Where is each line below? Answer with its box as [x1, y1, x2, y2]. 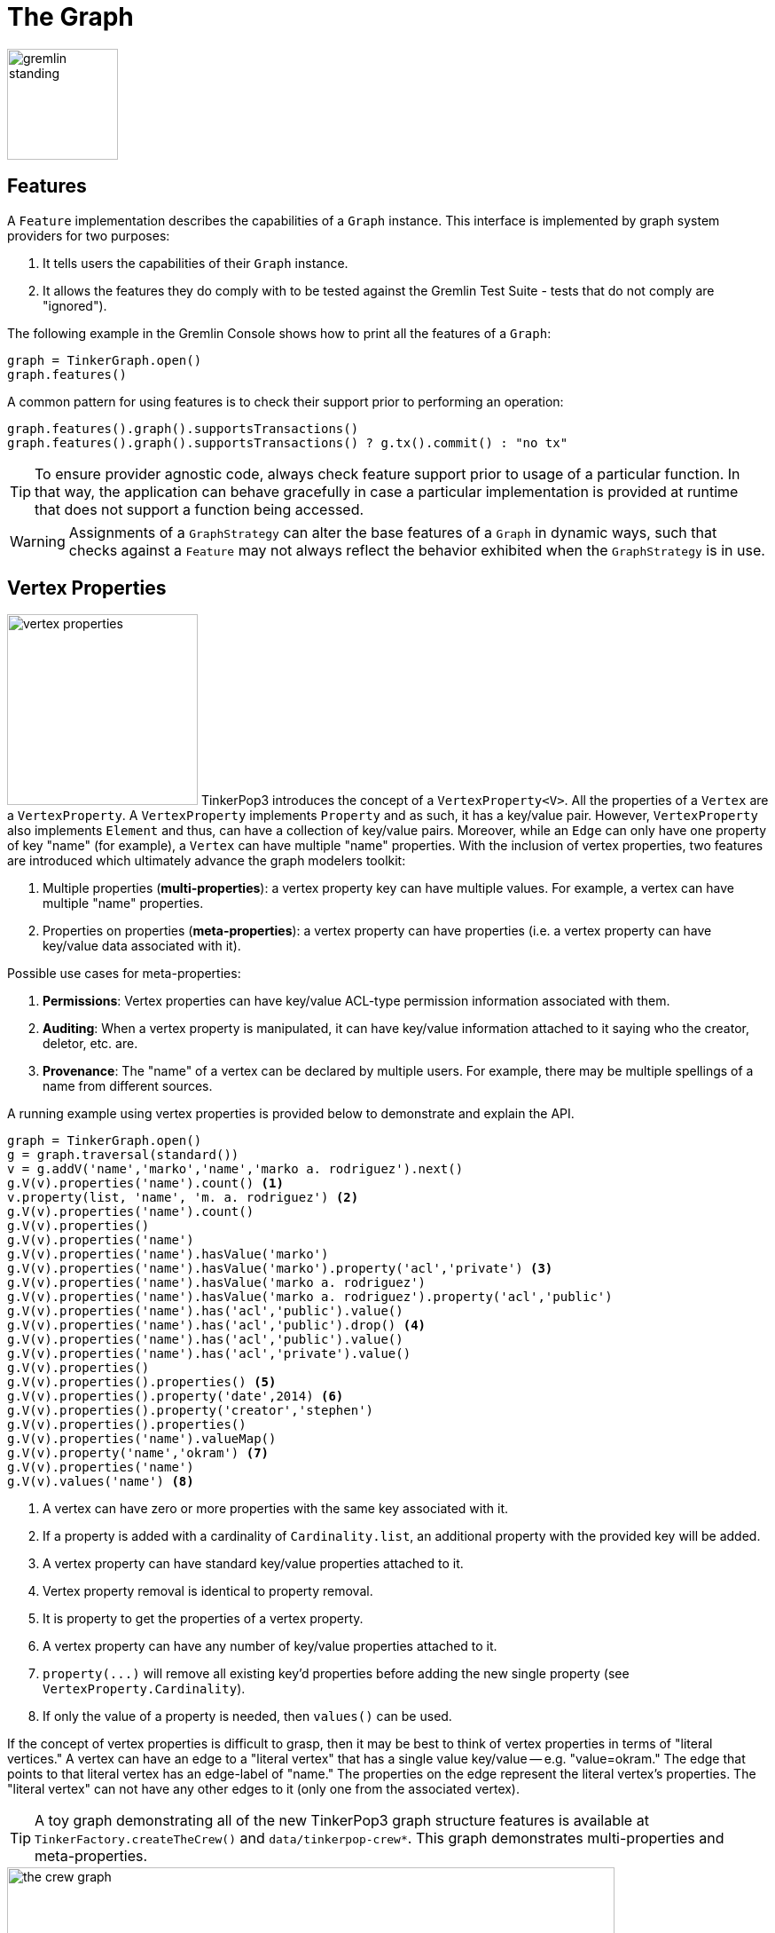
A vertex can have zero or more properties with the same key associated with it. [43, 1501, 509, 1517]
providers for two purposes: [7, 227, 170, 243]
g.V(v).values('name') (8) [7, 1474, 194, 1489]
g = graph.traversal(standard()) [7, 1148, 239, 1163]
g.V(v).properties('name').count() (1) [7, 1176, 284, 1191]
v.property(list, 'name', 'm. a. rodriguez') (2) [7, 1190, 359, 1205]
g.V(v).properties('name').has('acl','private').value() [7, 1346, 411, 1361]
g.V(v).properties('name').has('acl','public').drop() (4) [7, 1318, 427, 1333]
